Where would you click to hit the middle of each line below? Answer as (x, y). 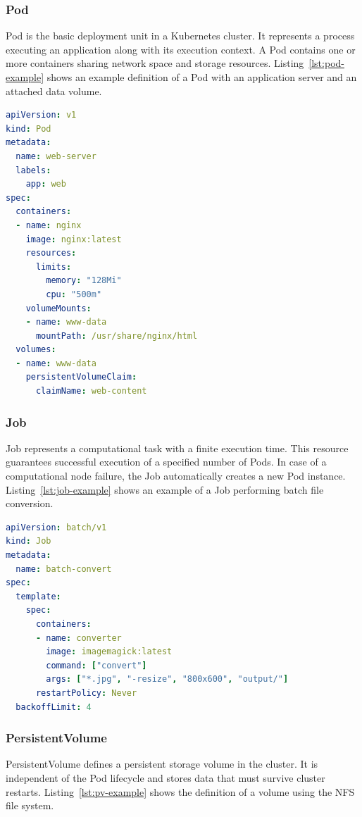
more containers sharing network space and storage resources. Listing (155, 63)
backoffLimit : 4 (54, 707)
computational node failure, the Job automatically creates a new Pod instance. (176, 476)
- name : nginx (49, 225)
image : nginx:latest (74, 239)
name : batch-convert (64, 569)
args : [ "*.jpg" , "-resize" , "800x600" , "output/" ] (167, 679)
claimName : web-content (91, 391)
